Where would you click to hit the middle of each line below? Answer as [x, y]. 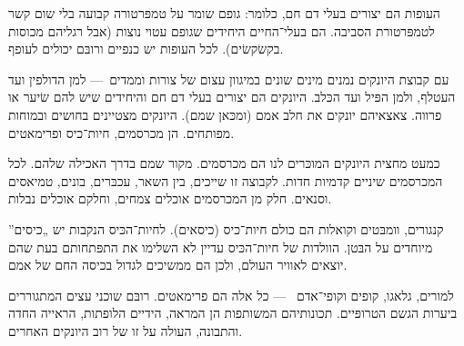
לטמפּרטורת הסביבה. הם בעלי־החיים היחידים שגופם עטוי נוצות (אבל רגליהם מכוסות [222, 30]
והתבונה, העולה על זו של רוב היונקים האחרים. [126, 330]
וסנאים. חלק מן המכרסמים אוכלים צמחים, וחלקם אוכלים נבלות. [170, 198]
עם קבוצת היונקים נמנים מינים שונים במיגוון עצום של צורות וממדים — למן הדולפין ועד [229, 79]
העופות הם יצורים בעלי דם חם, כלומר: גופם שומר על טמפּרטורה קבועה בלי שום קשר [224, 13]
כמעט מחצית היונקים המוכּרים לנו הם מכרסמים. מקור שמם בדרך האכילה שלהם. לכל [224, 163]
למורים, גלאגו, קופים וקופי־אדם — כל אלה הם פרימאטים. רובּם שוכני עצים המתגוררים [231, 295]
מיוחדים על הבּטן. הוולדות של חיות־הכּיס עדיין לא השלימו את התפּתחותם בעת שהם [221, 247]
